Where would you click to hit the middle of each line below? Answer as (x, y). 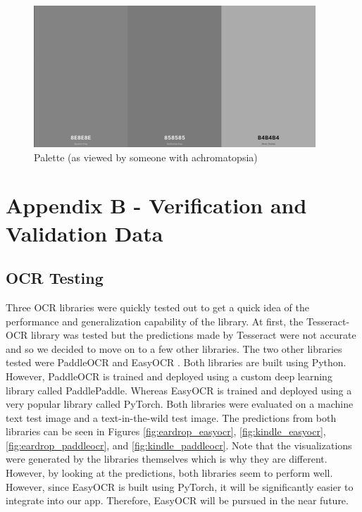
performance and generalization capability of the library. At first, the (155, 321)
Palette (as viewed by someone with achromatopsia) (146, 157)
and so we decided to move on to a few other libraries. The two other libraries (174, 348)
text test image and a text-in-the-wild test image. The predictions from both (171, 417)
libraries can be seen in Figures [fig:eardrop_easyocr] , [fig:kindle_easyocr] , (166, 431)
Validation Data (85, 233)
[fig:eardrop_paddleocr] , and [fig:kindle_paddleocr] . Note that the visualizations (179, 445)
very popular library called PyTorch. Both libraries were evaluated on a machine (180, 404)
